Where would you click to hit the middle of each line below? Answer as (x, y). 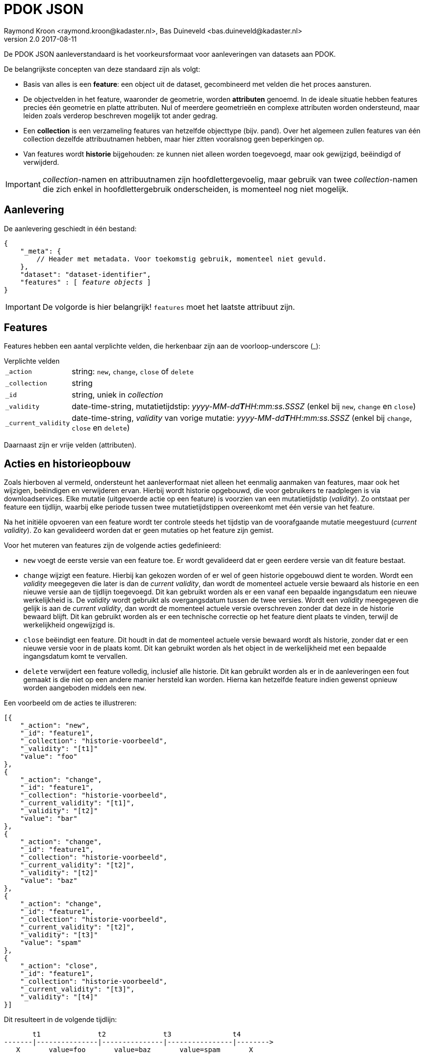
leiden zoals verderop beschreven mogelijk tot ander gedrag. (120, 115)
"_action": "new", (55, 726)
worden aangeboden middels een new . (85, 688)
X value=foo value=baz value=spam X (135, 1050)
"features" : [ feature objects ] (86, 282)
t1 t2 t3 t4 (137, 1034)
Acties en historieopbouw (67, 464)
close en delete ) (101, 428)
